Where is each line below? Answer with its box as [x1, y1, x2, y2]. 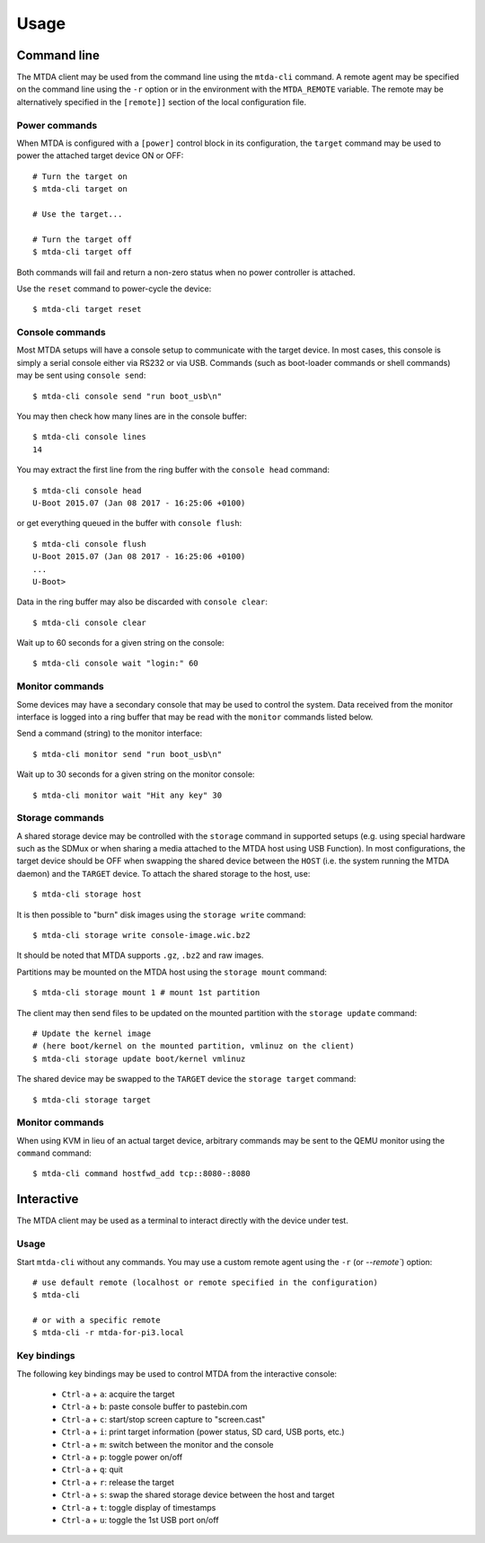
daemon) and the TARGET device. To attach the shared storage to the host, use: [16, 868, 311, 879]
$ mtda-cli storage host [32, 889, 142, 899]
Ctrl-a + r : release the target [61, 1476, 175, 1487]
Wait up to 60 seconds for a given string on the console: [16, 638, 225, 648]
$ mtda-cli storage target [32, 1094, 152, 1105]
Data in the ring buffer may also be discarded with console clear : [16, 596, 269, 607]
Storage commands [16, 812, 105, 825]
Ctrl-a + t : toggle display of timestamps [61, 1502, 216, 1512]
